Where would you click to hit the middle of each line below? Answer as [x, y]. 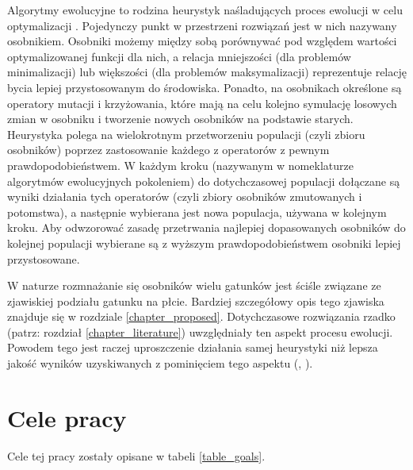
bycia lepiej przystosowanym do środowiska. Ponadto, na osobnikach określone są [205, 87]
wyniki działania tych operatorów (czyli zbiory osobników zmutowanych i [185, 196]
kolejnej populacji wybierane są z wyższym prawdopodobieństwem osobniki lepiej [204, 243]
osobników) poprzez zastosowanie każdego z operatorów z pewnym [168, 150]
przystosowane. [44, 258]
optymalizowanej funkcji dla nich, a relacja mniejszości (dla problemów [179, 56]
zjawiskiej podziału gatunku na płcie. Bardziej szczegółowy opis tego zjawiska [196, 300]
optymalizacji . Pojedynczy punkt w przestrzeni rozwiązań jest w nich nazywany [202, 25]
